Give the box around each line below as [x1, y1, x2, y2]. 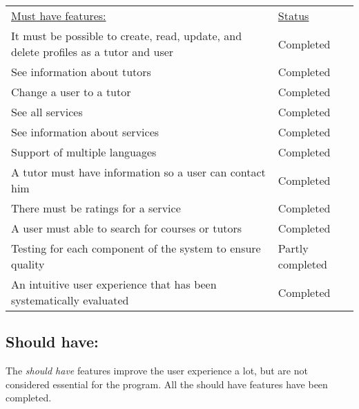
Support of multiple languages [11, 144, 157, 160]
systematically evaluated [11, 292, 129, 308]
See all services [11, 104, 83, 120]
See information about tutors [11, 64, 151, 80]
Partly [278, 240, 309, 256]
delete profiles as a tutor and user [11, 44, 174, 60]
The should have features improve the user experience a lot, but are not [6, 363, 308, 378]
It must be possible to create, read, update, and [11, 28, 242, 44]
